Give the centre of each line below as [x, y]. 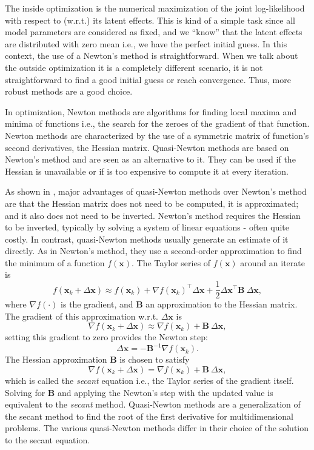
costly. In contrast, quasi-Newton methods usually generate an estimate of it [147, 239]
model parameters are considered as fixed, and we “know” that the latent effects [154, 32]
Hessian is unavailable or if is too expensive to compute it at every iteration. [147, 171]
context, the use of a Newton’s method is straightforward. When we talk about [152, 55]
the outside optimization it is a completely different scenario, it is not [134, 67]
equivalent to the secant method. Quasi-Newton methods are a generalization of [153, 404]
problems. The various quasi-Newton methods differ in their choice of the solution [157, 428]
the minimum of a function [55, 262]
